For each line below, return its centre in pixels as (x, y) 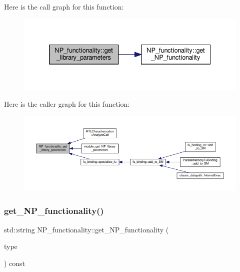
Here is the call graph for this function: (64, 7)
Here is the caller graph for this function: (67, 104)
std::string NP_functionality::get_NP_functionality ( (86, 229)
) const (15, 263)
